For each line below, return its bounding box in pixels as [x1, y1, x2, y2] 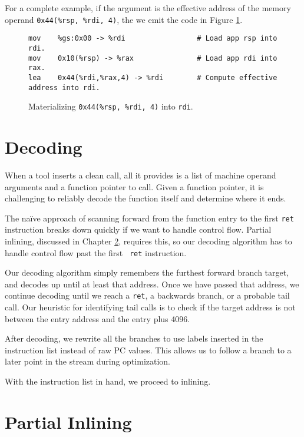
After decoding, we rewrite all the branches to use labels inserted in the [5, 332, 263, 345]
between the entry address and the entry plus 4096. [5, 312, 190, 325]
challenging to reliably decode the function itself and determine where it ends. [5, 192, 286, 204]
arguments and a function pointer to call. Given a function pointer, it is [5, 180, 264, 193]
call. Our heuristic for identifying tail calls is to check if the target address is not [5, 301, 296, 313]
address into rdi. [28, 83, 100, 92]
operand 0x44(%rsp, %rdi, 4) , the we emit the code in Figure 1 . [5, 13, 243, 25]
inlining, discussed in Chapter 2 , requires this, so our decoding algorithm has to [5, 235, 292, 247]
